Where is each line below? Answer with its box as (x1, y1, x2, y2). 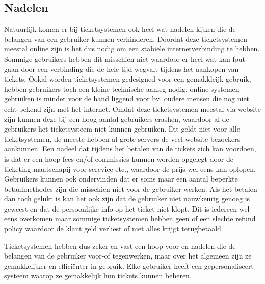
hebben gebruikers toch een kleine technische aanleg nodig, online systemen (4, 83, 240, 94)
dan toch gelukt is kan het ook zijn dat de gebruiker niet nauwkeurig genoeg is (4, 193, 250, 204)
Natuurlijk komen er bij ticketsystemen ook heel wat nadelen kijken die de (4, 23, 236, 34)
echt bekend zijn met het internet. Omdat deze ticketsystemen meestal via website (4, 103, 261, 114)
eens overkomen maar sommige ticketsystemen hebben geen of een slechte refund (4, 213, 256, 224)
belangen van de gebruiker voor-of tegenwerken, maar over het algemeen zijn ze (4, 250, 252, 261)
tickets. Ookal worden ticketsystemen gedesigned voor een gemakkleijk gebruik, (4, 73, 251, 84)
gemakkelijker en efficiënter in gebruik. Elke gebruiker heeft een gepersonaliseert (4, 260, 254, 271)
